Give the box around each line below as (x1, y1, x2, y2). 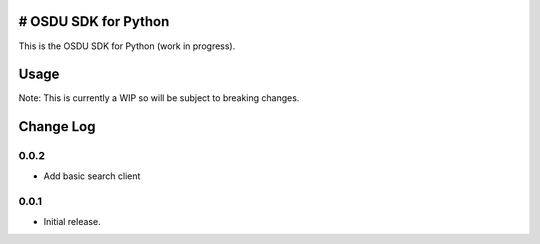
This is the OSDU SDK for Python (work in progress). (18, 40, 236, 52)
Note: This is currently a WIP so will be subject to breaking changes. (18, 92, 300, 104)
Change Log (18, 118, 96, 135)
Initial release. (43, 215, 101, 227)
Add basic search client (43, 170, 141, 182)
